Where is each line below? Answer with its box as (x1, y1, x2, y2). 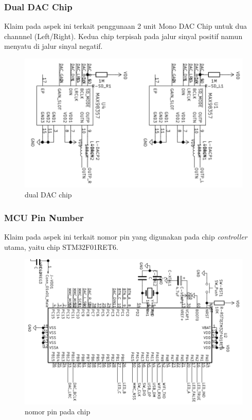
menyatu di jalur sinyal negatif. (4, 41, 103, 51)
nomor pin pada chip (25, 406, 91, 417)
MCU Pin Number (4, 211, 84, 224)
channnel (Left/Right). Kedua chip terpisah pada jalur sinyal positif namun (4, 30, 243, 41)
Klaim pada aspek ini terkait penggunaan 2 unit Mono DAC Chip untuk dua (4, 21, 247, 31)
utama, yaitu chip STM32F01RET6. (4, 241, 118, 252)
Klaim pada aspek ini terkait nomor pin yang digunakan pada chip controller (4, 231, 247, 242)
